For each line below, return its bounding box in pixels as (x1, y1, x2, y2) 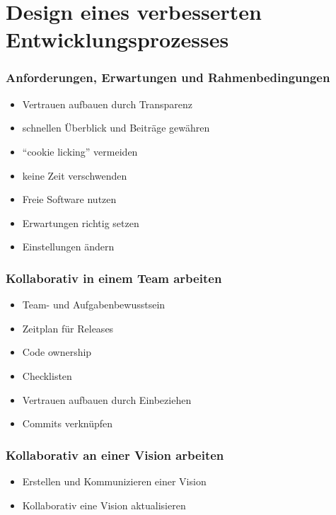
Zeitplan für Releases (22, 320, 114, 335)
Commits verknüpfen (22, 416, 113, 431)
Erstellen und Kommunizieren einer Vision (22, 473, 207, 488)
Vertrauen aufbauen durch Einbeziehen (22, 392, 192, 407)
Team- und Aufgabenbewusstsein (22, 297, 166, 312)
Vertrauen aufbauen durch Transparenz (22, 96, 193, 111)
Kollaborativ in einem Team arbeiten (6, 269, 222, 287)
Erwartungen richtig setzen (22, 215, 139, 230)
